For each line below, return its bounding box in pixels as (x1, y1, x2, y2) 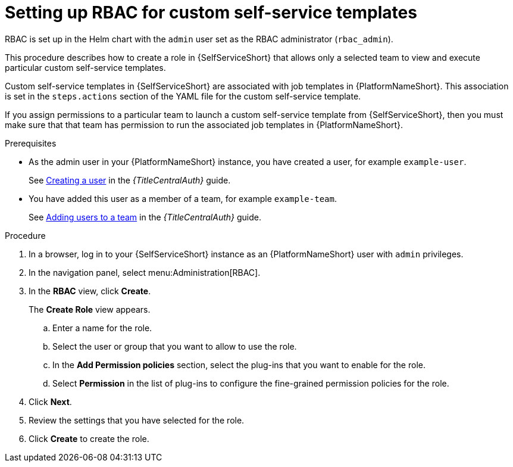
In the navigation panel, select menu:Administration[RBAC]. (29, 267, 261, 278)
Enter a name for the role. (52, 322, 152, 333)
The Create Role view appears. (29, 304, 151, 315)
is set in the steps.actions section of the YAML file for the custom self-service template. (5, 91, 361, 101)
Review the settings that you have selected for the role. (29, 415, 245, 425)
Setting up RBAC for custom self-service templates (5, 2, 417, 23)
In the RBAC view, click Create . (29, 285, 151, 296)
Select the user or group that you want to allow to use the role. (52, 341, 297, 351)
